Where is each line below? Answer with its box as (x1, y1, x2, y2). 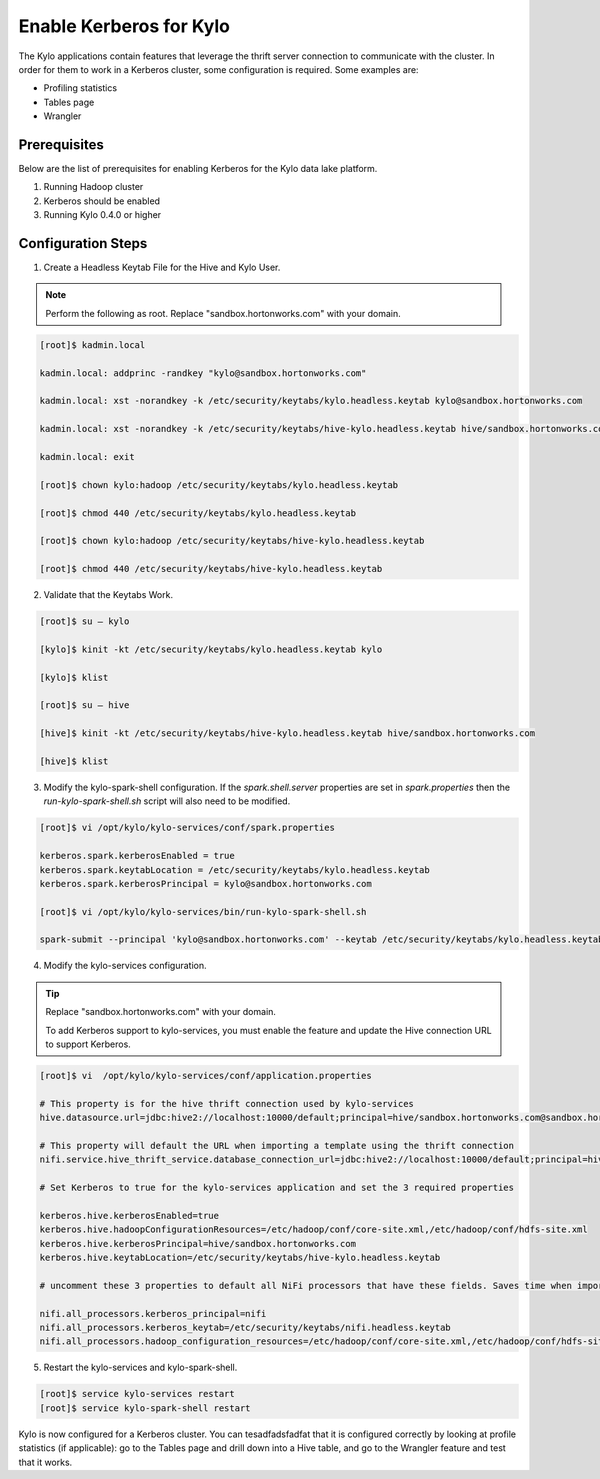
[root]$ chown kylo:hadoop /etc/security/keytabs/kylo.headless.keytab (39, 479, 399, 490)
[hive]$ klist (39, 755, 109, 767)
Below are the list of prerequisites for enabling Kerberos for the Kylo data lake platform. (18, 163, 378, 175)
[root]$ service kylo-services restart (39, 1388, 235, 1400)
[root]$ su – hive (39, 700, 130, 711)
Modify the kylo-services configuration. (43, 960, 207, 972)
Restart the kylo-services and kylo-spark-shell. (43, 1361, 238, 1374)
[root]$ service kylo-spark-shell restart (39, 1402, 251, 1414)
